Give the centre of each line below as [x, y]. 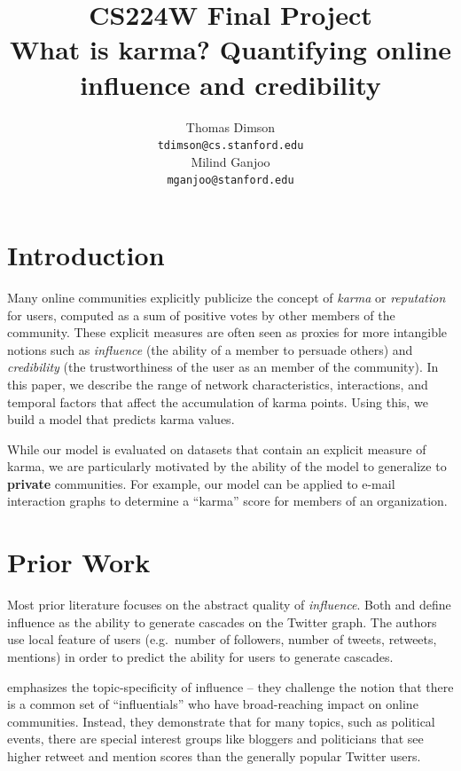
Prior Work [79, 562]
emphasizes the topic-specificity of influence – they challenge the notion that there [230, 686]
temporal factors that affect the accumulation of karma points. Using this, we [218, 401]
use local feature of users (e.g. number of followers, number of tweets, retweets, [222, 639]
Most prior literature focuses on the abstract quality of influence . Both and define [229, 605]
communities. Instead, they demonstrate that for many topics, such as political [221, 721]
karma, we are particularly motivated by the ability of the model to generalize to [227, 466]
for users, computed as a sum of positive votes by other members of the [201, 315]
